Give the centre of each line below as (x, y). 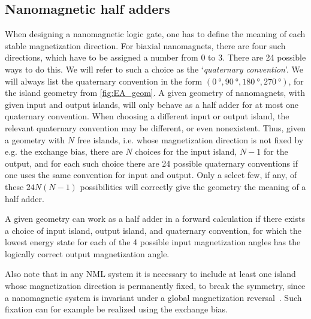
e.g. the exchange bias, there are (64, 151)
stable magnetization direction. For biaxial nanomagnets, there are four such (145, 45)
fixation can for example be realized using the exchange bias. (117, 309)
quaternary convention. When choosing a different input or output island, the (147, 116)
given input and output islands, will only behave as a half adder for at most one (152, 104)
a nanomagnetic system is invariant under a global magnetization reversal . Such (153, 297)
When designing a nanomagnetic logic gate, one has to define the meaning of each (155, 34)
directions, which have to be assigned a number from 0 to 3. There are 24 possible (155, 57)
